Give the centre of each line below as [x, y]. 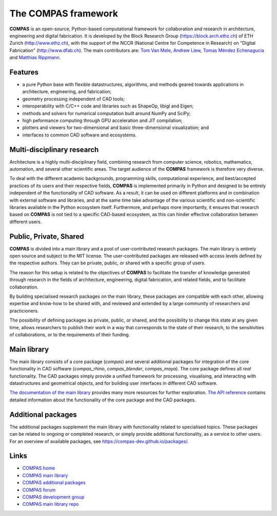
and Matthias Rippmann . [35, 58]
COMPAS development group [53, 497]
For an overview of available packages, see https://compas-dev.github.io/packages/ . [99, 441]
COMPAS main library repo [51, 504]
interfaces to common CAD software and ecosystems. [80, 135]
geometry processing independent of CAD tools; [74, 99]
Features [24, 72]
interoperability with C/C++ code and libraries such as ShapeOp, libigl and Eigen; [108, 106]
